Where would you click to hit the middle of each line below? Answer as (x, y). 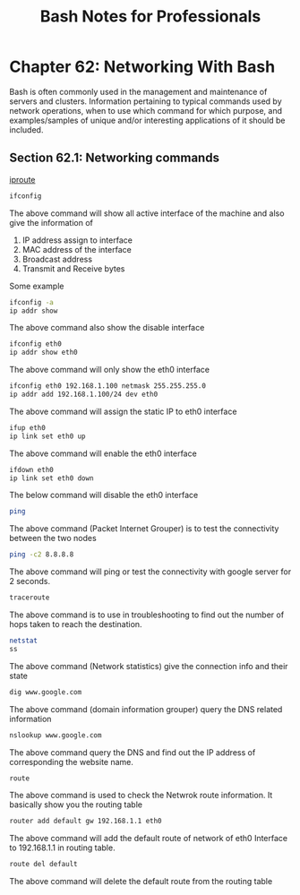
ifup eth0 (28, 427)
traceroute (30, 598)
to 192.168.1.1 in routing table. (62, 848)
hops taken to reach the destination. (76, 624)
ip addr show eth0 (43, 353)
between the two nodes (53, 538)
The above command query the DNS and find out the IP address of (133, 752)
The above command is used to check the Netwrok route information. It (141, 796)
